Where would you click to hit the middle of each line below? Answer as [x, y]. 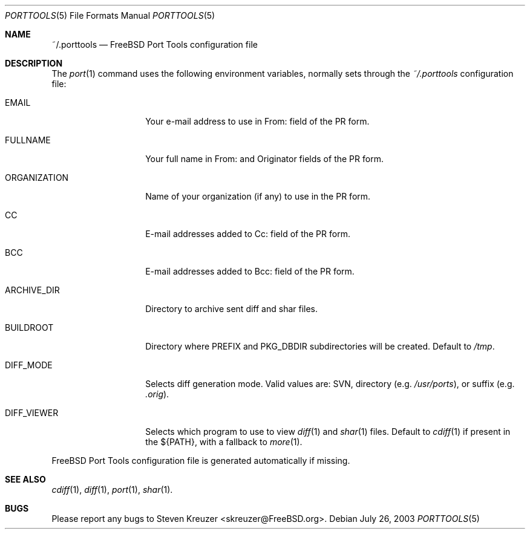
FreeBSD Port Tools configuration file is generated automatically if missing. [201, 461]
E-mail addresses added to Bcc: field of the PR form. [250, 271]
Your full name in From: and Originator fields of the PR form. [264, 159]
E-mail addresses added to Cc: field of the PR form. [248, 234]
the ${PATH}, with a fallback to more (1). [224, 442]
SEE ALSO [25, 479]
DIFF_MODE [29, 365]
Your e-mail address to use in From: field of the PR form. [257, 121]
